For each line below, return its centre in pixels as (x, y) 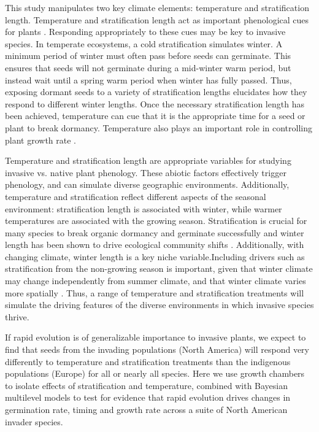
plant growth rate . (40, 140)
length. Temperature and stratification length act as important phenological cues (157, 19)
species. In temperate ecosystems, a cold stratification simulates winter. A (144, 43)
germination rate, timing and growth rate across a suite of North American (146, 409)
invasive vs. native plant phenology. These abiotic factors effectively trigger (146, 172)
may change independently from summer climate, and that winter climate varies (156, 281)
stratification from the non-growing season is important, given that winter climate (159, 268)
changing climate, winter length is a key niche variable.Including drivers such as (155, 256)
